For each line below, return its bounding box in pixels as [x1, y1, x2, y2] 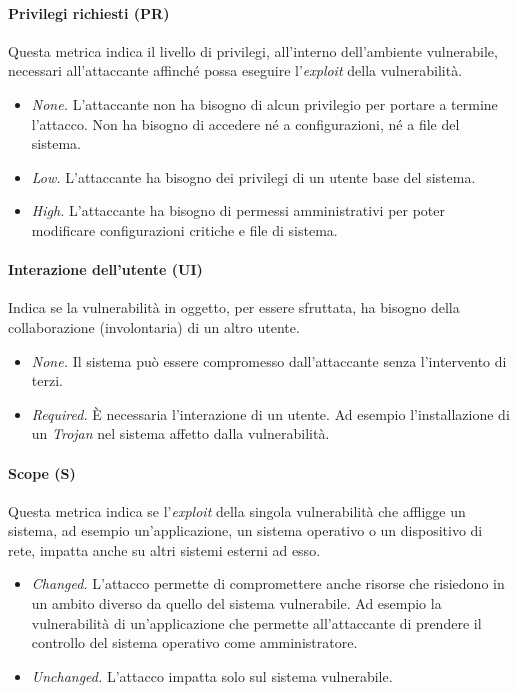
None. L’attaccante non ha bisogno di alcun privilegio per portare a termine [31, 93, 498, 114]
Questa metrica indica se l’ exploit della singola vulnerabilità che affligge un [8, 500, 466, 521]
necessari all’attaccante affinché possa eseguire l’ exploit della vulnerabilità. [8, 60, 463, 81]
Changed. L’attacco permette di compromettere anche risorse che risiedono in [31, 573, 505, 594]
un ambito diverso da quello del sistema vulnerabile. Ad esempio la [31, 593, 442, 614]
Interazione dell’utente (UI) [8, 259, 203, 280]
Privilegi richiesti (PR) [8, 2, 170, 23]
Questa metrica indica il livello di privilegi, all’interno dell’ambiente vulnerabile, [8, 40, 498, 61]
